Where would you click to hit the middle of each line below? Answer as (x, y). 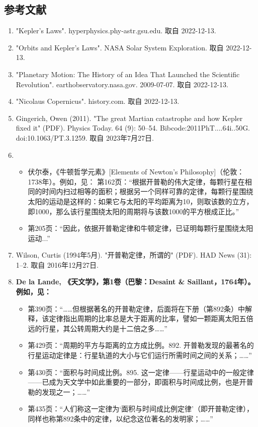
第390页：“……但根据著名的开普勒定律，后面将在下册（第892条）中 (136, 308)
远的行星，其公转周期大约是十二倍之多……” (98, 328)
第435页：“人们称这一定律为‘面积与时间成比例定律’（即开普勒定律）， (141, 409)
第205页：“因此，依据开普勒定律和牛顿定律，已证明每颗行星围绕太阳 (141, 228)
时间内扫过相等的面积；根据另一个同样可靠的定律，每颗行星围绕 (148, 191)
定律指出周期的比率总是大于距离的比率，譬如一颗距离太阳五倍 (151, 318)
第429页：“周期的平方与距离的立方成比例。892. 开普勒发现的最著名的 (141, 345)
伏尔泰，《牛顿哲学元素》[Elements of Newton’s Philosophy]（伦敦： (136, 172)
